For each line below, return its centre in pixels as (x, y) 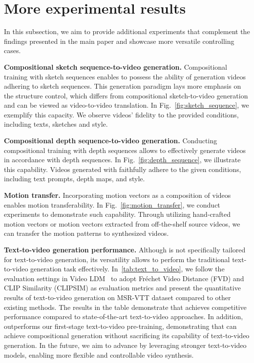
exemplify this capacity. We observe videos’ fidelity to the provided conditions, (121, 114)
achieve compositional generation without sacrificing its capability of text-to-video (127, 335)
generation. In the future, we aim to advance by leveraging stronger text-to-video (125, 345)
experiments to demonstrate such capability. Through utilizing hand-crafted (117, 214)
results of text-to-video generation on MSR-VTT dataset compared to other (117, 297)
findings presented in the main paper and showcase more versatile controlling (119, 41)
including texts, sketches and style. (56, 124)
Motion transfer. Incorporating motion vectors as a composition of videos (117, 195)
